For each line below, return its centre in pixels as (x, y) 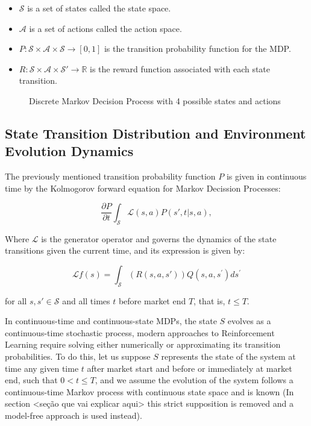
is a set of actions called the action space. (105, 28)
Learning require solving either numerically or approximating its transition (143, 344)
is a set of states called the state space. (99, 8)
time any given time (42, 368)
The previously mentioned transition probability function (110, 176)
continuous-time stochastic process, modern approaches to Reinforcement (140, 332)
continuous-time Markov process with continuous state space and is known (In (149, 391)
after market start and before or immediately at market (190, 368)
